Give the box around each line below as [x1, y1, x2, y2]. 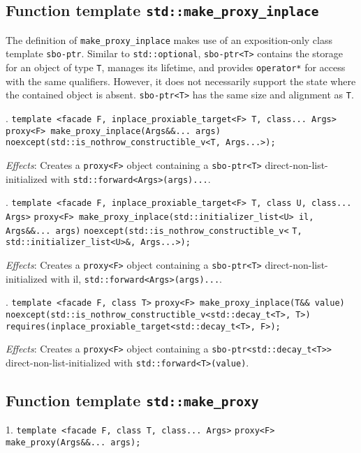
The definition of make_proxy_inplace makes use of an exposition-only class [6, 32, 332, 47]
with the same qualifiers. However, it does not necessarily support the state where [6, 73, 356, 88]
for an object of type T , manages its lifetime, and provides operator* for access [6, 60, 346, 75]
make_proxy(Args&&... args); [6, 437, 141, 447]
